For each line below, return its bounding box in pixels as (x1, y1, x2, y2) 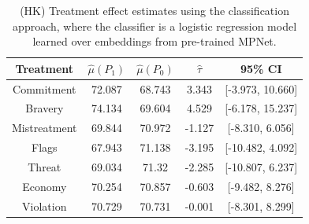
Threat (28, 159, 61, 174)
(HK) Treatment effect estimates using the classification (20, 2, 289, 18)
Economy (22, 178, 67, 194)
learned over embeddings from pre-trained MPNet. (32, 33, 277, 50)
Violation (22, 197, 67, 214)
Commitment (13, 80, 76, 97)
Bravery (25, 100, 64, 116)
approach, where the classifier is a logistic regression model (13, 17, 297, 34)
